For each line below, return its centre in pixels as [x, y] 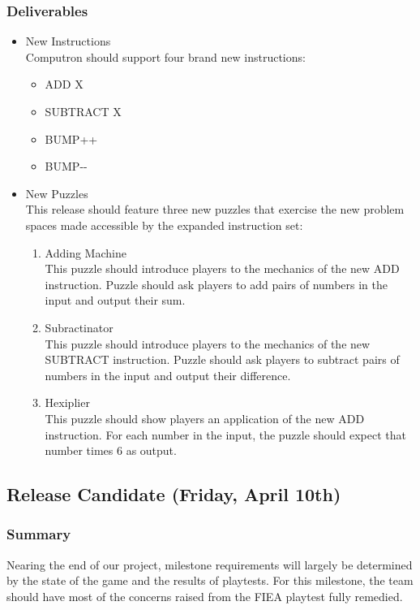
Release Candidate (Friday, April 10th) [174, 494]
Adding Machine [86, 252]
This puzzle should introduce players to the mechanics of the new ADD [222, 268]
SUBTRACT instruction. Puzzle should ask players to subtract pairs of [222, 359]
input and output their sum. [115, 300]
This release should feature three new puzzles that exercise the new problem [215, 209]
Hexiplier [67, 402]
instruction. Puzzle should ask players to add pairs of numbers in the [216, 284]
